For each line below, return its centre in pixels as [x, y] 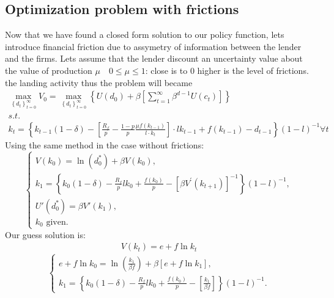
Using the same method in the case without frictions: [105, 145]
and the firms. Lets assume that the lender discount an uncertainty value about [154, 58]
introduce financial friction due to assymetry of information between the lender [153, 46]
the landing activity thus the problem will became [99, 82]
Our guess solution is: [45, 234]
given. [57, 222]
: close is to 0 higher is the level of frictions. [227, 70]
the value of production [49, 70]
